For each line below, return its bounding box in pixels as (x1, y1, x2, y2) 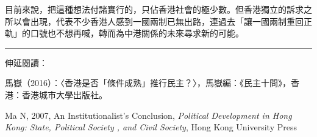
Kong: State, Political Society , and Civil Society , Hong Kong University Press (5, 121, 297, 133)
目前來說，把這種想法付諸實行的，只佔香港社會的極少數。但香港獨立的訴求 (5, 3, 304, 15)
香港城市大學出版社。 (21, 88, 107, 101)
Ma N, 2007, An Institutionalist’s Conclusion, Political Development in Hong (5, 109, 292, 121)
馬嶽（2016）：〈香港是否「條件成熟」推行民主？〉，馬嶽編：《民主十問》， (5, 76, 291, 89)
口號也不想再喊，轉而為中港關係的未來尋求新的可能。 (30, 27, 244, 39)
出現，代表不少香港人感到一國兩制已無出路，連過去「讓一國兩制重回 (30, 15, 304, 27)
